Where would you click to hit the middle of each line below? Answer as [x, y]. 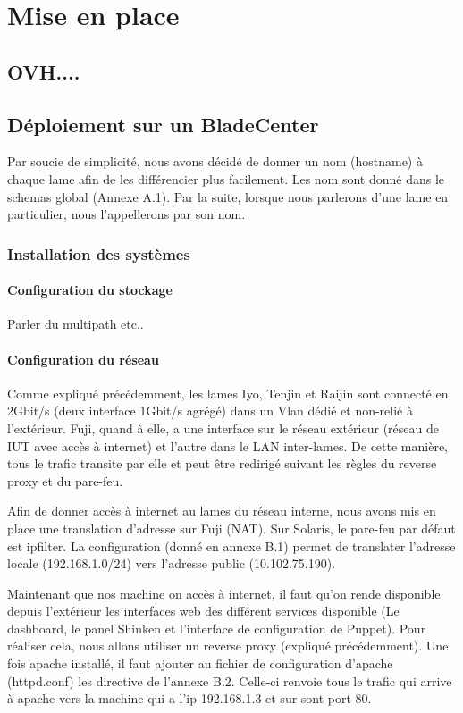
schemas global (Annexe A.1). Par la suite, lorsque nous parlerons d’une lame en [228, 196]
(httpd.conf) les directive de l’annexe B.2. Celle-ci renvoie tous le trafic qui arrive [230, 680]
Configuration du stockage [90, 290]
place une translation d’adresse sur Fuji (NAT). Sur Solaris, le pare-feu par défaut [231, 528]
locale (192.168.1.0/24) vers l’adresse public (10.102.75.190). [172, 563]
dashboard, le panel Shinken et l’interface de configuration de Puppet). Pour [217, 628]
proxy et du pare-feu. [65, 480]
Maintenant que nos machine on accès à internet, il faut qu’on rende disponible [224, 593]
